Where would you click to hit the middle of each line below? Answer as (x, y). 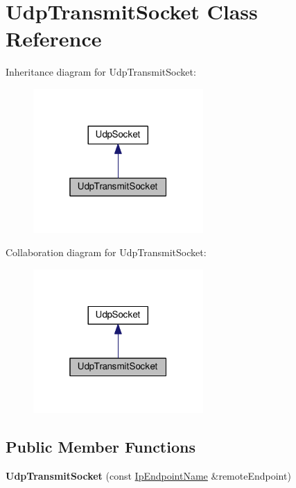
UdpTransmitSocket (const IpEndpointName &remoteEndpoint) (148, 476)
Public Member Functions (101, 447)
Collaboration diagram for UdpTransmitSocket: (106, 252)
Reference (54, 39)
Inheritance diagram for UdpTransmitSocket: (101, 72)
